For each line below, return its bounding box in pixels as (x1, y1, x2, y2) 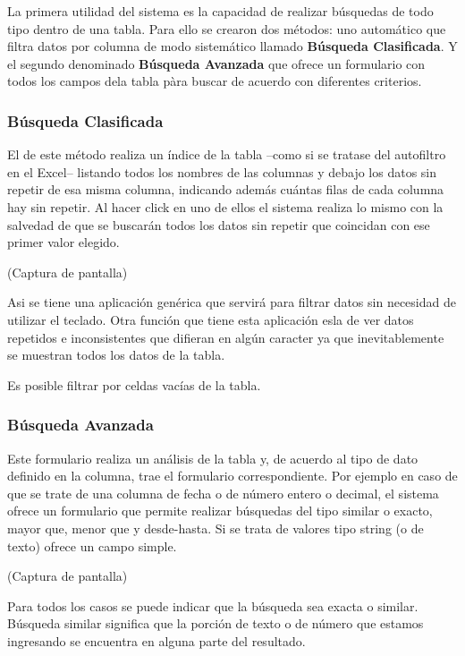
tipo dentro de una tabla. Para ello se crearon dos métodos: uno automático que (7, 19, 446, 38)
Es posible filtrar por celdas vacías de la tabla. (7, 375, 261, 394)
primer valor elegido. (7, 233, 120, 251)
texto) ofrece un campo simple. (7, 536, 177, 555)
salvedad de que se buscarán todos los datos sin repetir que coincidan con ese (7, 215, 430, 234)
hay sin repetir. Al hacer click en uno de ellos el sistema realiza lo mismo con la (7, 197, 444, 216)
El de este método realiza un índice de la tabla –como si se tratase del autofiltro (7, 145, 446, 164)
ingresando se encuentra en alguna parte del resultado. (7, 631, 306, 650)
